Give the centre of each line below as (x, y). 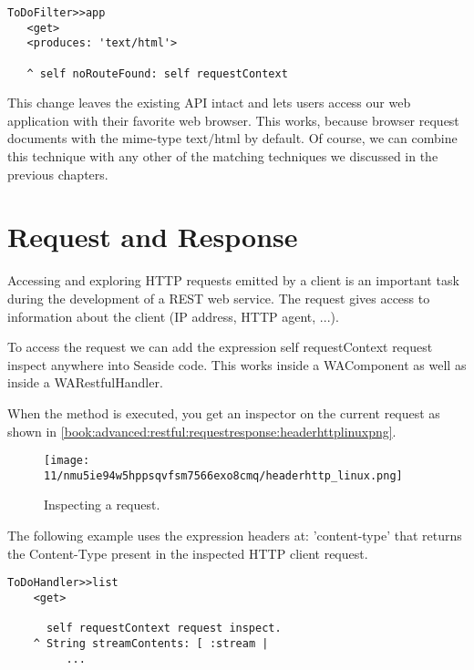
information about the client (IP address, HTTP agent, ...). (173, 316)
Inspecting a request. (102, 505)
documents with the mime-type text (108, 138)
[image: (67, 461)
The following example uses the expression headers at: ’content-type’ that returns (235, 536)
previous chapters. (58, 174)
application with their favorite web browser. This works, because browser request (233, 120)
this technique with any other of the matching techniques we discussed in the (223, 156)
